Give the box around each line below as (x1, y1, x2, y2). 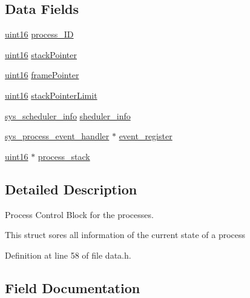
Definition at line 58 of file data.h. (5, 248, 131, 261)
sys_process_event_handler (5, 130, 110, 142)
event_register (119, 130, 173, 142)
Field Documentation (5, 278, 140, 297)
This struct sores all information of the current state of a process (5, 228, 246, 241)
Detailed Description (5, 179, 137, 198)
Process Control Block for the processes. (5, 208, 154, 220)
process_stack (38, 150, 90, 162)
